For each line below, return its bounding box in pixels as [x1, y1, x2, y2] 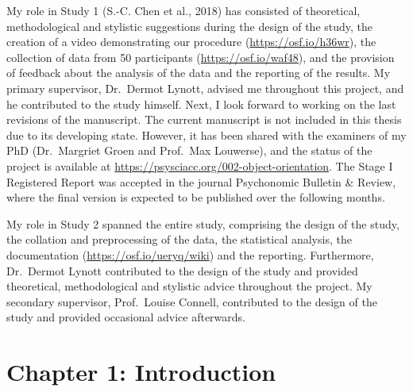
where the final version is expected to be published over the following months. [6, 189, 385, 206]
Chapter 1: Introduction [6, 355, 276, 388]
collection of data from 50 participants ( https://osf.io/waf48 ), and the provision [6, 48, 395, 65]
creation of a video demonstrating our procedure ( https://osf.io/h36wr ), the [6, 33, 376, 50]
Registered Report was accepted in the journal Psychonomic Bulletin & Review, [6, 173, 396, 190]
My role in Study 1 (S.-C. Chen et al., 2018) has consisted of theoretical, [6, 2, 361, 18]
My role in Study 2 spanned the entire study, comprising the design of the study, [6, 215, 399, 232]
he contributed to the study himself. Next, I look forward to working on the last [6, 95, 396, 112]
